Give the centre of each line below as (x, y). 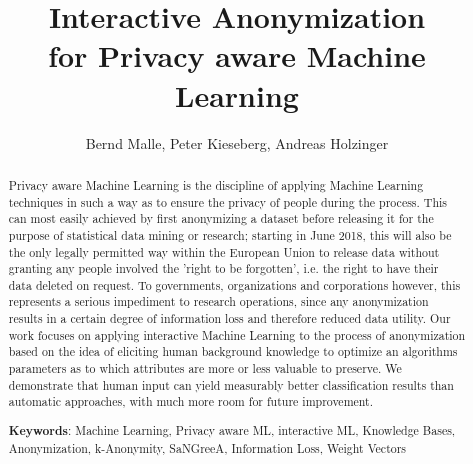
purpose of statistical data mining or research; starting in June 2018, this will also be (230, 234)
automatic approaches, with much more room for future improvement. (191, 401)
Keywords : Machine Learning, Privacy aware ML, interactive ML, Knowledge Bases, (232, 430)
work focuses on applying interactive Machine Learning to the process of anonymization (237, 334)
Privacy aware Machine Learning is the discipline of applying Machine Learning (216, 184)
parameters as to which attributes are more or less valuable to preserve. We (205, 368)
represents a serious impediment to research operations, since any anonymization (218, 301)
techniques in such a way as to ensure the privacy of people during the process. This (228, 201)
